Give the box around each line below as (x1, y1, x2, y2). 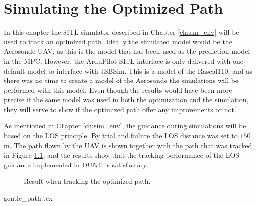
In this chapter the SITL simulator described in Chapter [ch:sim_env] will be (4, 27, 239, 37)
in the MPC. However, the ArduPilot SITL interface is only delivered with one (4, 55, 243, 66)
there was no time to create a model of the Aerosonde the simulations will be (4, 75, 239, 85)
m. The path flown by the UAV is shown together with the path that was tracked (4, 140, 252, 150)
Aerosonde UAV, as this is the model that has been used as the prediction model (4, 46, 250, 56)
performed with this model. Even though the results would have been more (4, 84, 232, 95)
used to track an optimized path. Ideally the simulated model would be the (4, 36, 232, 46)
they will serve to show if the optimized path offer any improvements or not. (4, 104, 236, 114)
